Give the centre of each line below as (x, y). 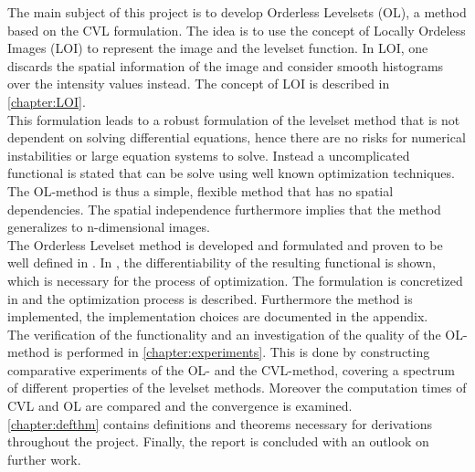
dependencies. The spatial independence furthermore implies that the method (224, 209)
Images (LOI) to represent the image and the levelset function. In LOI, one (218, 48)
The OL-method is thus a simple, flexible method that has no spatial (201, 190)
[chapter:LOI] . (47, 101)
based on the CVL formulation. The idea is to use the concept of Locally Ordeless (237, 30)
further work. (44, 459)
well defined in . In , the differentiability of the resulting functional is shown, (222, 262)
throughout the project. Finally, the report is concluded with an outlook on (218, 441)
